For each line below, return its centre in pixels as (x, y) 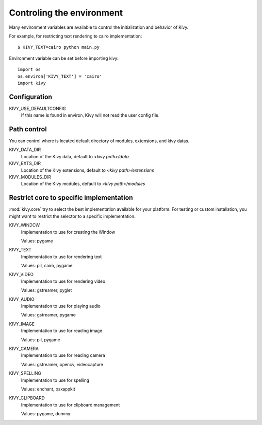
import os (29, 70)
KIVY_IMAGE (22, 324)
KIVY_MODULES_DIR (30, 177)
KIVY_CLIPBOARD (27, 398)
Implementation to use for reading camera (63, 355)
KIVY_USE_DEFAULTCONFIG (38, 108)
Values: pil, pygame (41, 340)
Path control (28, 129)
